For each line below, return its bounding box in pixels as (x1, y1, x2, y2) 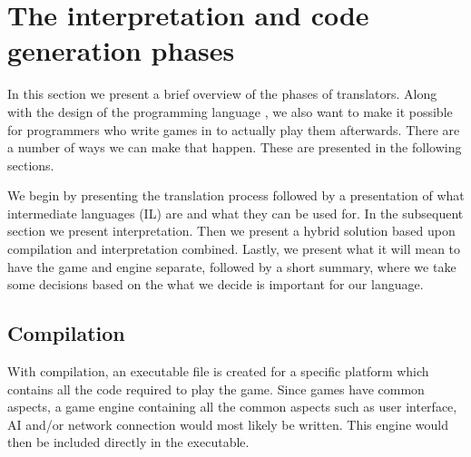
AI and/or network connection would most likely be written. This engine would (7, 414, 448, 433)
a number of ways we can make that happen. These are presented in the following (7, 138, 462, 157)
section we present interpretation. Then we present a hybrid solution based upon (7, 221, 456, 240)
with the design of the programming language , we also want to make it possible (7, 102, 453, 121)
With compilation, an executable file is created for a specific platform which (7, 362, 429, 381)
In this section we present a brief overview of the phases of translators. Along (7, 84, 437, 103)
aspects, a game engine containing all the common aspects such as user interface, (7, 397, 457, 416)
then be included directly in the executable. (7, 433, 250, 452)
